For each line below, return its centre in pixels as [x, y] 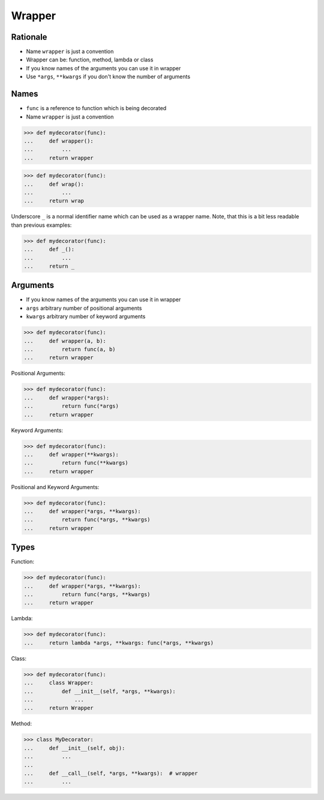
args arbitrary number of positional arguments [84, 308]
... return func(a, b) [70, 349]
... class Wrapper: [59, 683]
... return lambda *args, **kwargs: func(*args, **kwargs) [119, 643]
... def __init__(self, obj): [74, 748]
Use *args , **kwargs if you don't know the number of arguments [108, 77]
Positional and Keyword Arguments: [55, 487]
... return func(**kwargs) [76, 463]
